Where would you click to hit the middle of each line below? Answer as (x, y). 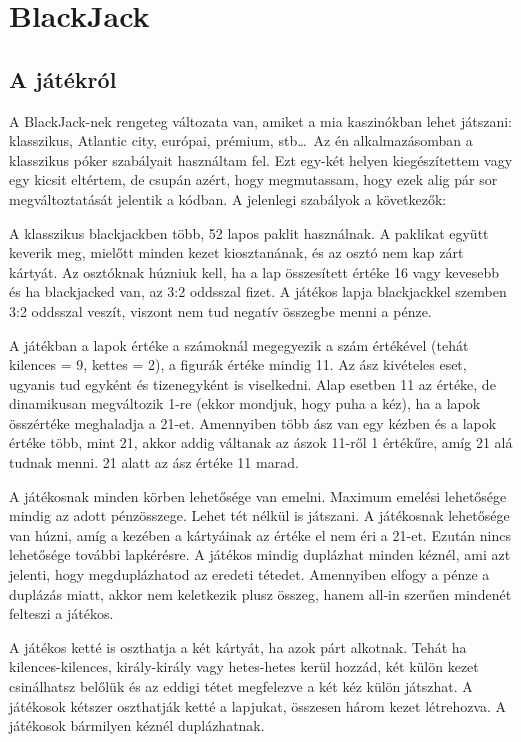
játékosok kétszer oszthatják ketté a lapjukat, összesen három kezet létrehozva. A (258, 705)
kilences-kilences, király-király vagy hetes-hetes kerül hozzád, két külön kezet (244, 666)
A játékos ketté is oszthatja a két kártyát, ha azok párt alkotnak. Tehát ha (238, 646)
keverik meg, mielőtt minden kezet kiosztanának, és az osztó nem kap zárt (236, 252)
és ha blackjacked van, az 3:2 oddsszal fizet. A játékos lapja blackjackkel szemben (258, 291)
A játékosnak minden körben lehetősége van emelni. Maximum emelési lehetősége (258, 495)
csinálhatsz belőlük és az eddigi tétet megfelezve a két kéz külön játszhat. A (241, 686)
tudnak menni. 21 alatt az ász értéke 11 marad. (154, 462)
